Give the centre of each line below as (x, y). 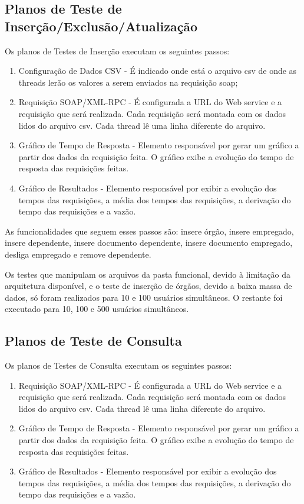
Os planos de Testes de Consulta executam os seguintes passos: (118, 365)
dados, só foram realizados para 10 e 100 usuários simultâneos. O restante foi (144, 297)
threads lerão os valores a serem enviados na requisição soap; (128, 82)
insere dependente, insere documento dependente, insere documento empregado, (149, 243)
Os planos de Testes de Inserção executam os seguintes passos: (117, 51)
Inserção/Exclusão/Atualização (101, 26)
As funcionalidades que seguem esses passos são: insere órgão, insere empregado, (149, 231)
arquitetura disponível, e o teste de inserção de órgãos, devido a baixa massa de (148, 286)
